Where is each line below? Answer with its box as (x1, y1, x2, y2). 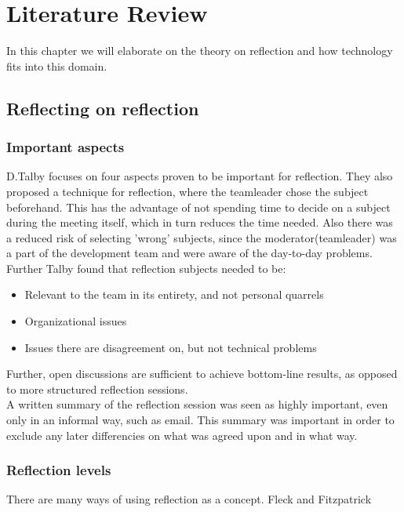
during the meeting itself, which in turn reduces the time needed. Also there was (6, 214, 393, 231)
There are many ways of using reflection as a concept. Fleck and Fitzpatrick (6, 491, 372, 507)
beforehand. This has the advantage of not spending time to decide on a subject (6, 198, 391, 215)
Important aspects (6, 137, 125, 157)
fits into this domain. (6, 57, 107, 74)
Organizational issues (24, 313, 127, 329)
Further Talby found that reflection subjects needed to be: (6, 260, 286, 276)
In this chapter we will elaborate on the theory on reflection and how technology (6, 42, 393, 59)
